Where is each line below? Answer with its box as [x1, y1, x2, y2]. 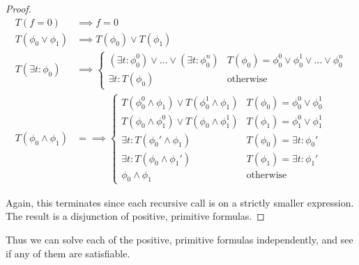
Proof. [6, 1, 31, 15]
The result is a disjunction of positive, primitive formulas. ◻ [6, 209, 265, 223]
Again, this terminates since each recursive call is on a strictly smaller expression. [6, 195, 354, 209]
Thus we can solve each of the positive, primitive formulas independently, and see [6, 232, 353, 246]
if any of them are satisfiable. [6, 246, 130, 260]
